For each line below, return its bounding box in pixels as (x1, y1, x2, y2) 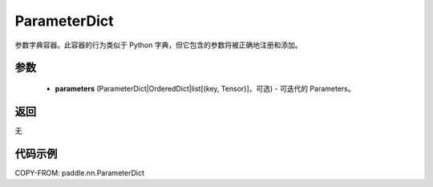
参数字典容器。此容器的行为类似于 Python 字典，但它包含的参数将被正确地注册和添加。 (14, 40, 302, 50)
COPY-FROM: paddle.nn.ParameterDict (14, 168, 144, 177)
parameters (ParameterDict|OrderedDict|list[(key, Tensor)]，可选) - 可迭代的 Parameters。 (55, 83, 355, 93)
